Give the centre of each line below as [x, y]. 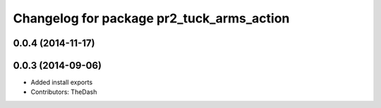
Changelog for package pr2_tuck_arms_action [151, 18]
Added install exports [62, 82]
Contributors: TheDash [64, 92]
